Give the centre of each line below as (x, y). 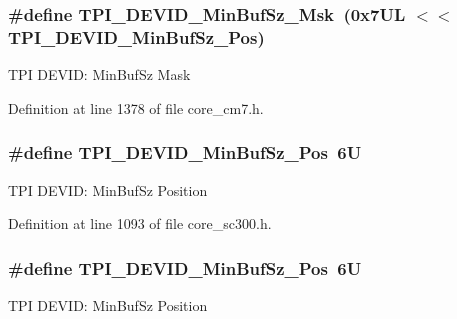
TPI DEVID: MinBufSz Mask (99, 74)
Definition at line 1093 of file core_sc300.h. (140, 223)
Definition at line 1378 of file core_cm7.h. (136, 107)
